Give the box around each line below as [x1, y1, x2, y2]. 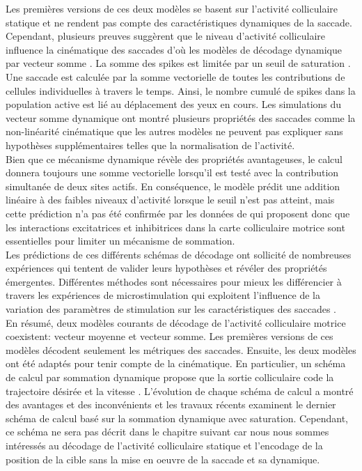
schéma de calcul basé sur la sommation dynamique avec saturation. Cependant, [6, 410, 348, 425]
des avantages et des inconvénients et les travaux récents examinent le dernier [6, 397, 336, 412]
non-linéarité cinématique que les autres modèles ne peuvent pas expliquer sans [6, 124, 343, 139]
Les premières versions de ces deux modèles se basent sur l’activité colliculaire [6, 1, 338, 15]
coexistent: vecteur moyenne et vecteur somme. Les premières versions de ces [6, 329, 333, 343]
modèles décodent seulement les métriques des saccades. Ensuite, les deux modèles [6, 342, 356, 357]
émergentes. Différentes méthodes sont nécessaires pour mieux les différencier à [6, 274, 342, 288]
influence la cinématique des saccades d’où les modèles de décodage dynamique [6, 42, 342, 56]
